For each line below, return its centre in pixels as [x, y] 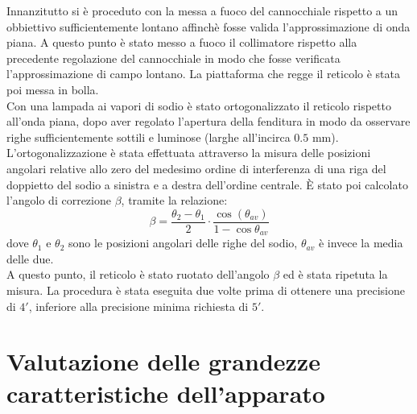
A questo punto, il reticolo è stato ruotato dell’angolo [138, 274]
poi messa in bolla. [53, 89]
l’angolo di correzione [59, 200]
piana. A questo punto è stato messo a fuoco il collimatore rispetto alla [182, 42]
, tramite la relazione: [174, 200]
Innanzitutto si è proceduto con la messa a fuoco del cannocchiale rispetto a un [202, 10]
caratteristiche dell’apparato [166, 393]
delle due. [30, 258]
